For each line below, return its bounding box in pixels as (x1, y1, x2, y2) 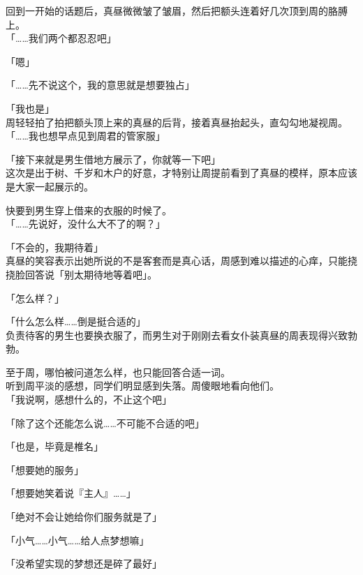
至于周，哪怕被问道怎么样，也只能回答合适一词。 (6, 364, 230, 379)
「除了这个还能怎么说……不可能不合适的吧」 (6, 415, 205, 430)
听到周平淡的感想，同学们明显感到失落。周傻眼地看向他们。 (6, 378, 279, 393)
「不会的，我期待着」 (6, 239, 103, 254)
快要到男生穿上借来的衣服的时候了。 (6, 202, 172, 217)
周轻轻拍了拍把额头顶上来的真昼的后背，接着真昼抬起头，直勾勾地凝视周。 (6, 114, 348, 129)
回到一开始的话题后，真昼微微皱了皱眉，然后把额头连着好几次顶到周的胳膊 (6, 3, 348, 17)
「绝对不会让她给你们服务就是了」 (6, 509, 162, 524)
